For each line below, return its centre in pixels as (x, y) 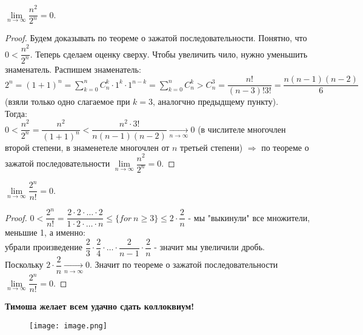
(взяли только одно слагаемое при (68, 101)
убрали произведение (44, 247)
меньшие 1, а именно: (45, 232)
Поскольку (24, 264)
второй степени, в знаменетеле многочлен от (87, 147)
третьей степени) (211, 147)
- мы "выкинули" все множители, (249, 217)
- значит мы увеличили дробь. (209, 247)
